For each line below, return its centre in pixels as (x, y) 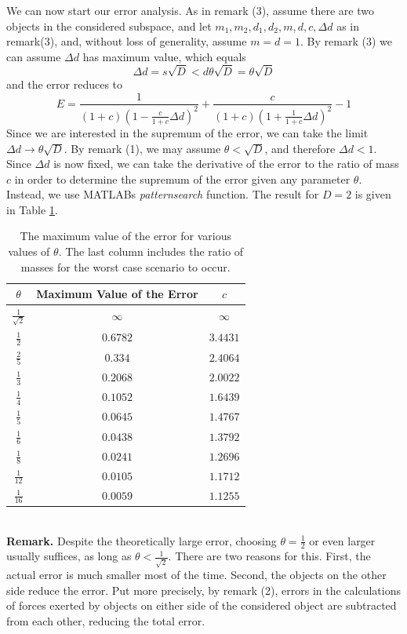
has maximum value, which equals (164, 56)
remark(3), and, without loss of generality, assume (127, 41)
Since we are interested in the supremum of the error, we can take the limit (187, 132)
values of (29, 251)
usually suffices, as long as (69, 556)
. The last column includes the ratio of (151, 251)
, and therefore (300, 148)
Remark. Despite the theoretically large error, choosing (142, 540)
